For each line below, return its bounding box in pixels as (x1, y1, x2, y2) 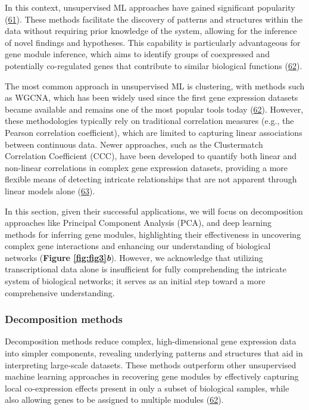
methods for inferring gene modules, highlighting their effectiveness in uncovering (5, 228, 301, 240)
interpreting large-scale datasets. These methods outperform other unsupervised (5, 358, 296, 371)
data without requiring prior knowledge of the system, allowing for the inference (5, 24, 297, 37)
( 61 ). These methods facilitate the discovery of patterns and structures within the (5, 13, 303, 25)
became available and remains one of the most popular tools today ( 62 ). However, (5, 102, 304, 115)
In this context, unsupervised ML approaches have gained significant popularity (5, 1, 295, 13)
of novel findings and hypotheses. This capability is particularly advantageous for (5, 36, 301, 48)
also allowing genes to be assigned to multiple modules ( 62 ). (5, 393, 224, 406)
